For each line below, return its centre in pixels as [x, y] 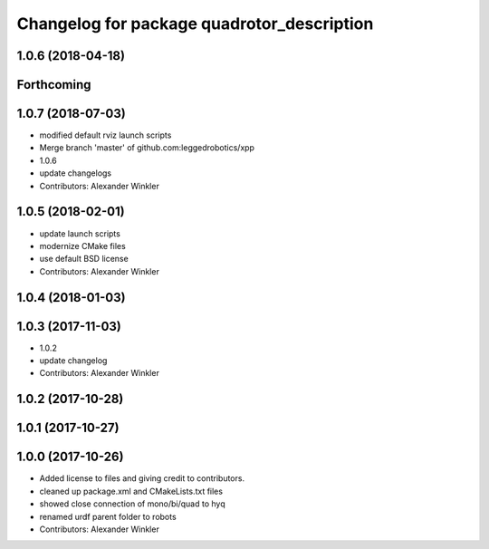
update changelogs [76, 173]
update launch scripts [80, 233]
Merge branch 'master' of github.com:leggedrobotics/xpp [147, 148]
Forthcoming [54, 85]
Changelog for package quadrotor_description [195, 24]
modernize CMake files [82, 246]
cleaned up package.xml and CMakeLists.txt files [131, 491]
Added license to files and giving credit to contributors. [142, 478]
